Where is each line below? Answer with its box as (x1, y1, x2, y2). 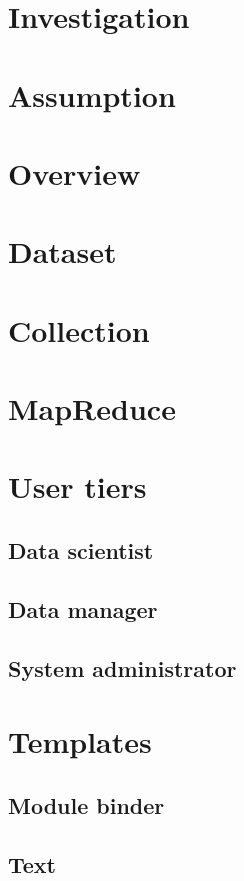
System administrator (8, 652, 237, 683)
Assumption (8, 74, 176, 115)
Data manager (8, 593, 158, 624)
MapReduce (8, 388, 176, 429)
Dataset (8, 231, 117, 272)
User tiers (8, 466, 147, 507)
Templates (8, 721, 152, 762)
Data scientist (8, 535, 154, 566)
